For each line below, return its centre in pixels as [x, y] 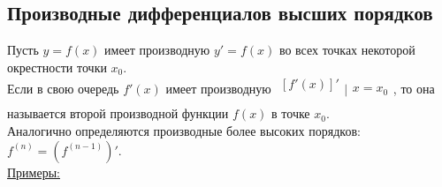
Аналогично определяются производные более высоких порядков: [184, 131]
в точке [291, 113]
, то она [414, 89]
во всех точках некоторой [347, 50]
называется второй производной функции [118, 113]
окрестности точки [57, 67]
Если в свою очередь [63, 89]
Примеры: [34, 172]
